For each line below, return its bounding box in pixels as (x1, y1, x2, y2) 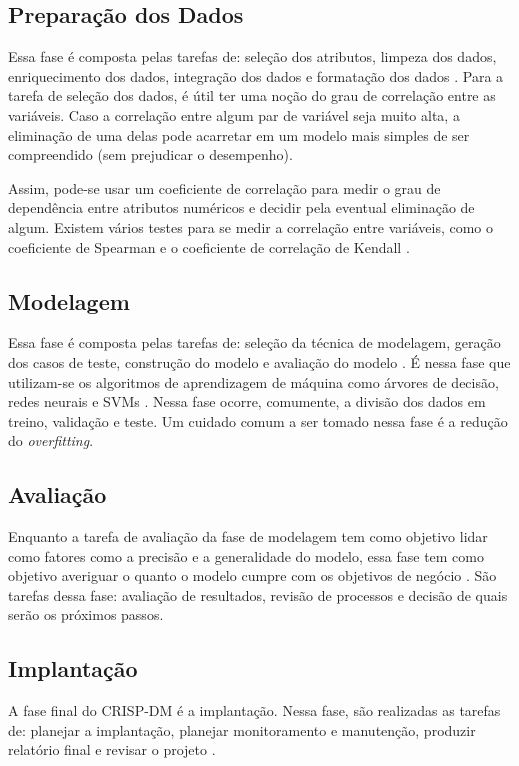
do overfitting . (8, 430, 94, 451)
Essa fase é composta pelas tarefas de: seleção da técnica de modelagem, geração (8, 332, 501, 353)
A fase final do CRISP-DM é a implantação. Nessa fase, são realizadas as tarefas (8, 700, 501, 721)
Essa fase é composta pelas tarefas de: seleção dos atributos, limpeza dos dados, (8, 46, 497, 67)
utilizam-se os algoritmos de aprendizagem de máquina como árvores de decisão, (8, 371, 499, 392)
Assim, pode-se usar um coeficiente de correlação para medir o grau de (8, 177, 441, 198)
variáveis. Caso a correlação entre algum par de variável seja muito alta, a (8, 104, 460, 125)
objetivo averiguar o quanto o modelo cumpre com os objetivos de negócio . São (8, 565, 497, 586)
